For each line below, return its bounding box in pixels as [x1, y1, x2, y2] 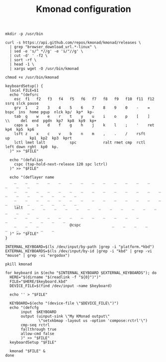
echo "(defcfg [9, 305, 39, 310]
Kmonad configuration [36, 3, 131, 15]
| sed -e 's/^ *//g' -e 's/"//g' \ [9, 49, 83, 54]
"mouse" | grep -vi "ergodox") [5, 253, 70, 258]
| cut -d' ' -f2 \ [9, 53, 48, 58]
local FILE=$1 [9, 88, 39, 93]
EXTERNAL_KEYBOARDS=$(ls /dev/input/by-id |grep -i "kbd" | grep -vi [5, 249, 153, 254]
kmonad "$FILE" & [9, 349, 46, 354]
